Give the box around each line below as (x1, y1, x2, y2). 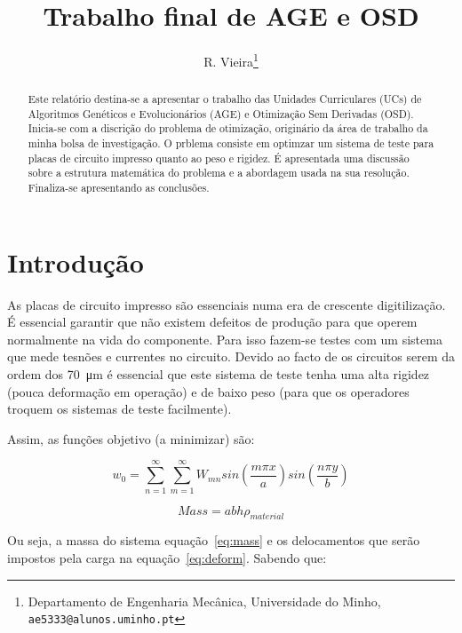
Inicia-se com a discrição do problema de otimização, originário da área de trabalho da (28, 121, 428, 136)
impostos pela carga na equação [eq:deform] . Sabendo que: (7, 548, 327, 566)
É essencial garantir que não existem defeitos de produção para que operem (7, 313, 418, 331)
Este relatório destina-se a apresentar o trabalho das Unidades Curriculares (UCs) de (28, 91, 422, 107)
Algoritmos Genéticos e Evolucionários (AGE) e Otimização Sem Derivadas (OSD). (28, 106, 414, 121)
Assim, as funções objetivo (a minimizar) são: (7, 429, 255, 447)
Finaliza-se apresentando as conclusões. (28, 180, 210, 195)
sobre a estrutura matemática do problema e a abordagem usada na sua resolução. (28, 165, 410, 180)
